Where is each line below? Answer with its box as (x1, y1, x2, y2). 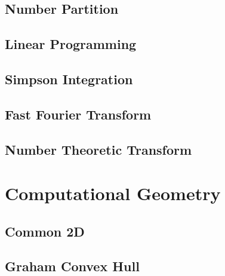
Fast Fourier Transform (5, 105, 152, 123)
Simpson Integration (5, 69, 133, 88)
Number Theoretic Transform (5, 140, 192, 158)
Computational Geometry (5, 181, 221, 206)
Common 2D (5, 222, 85, 240)
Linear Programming (5, 35, 137, 53)
